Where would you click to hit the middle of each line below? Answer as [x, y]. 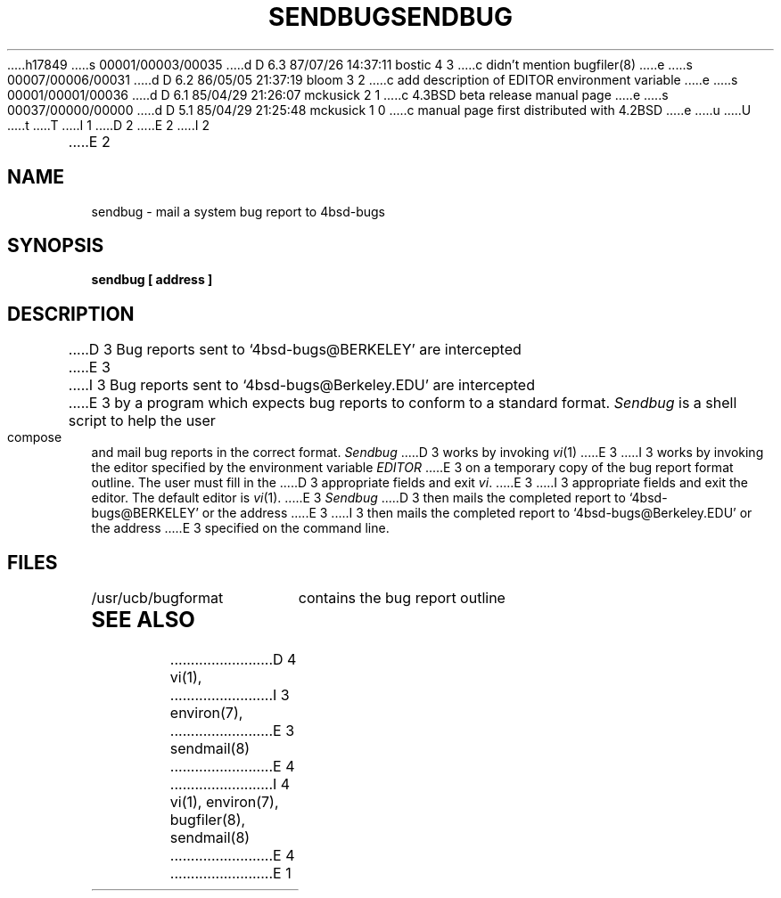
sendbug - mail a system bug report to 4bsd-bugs [238, 211]
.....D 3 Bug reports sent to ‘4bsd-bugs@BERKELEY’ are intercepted [295, 350]
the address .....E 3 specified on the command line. [240, 528]
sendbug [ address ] [152, 280]
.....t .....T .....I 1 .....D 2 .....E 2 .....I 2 [108, 125]
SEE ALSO [143, 620]
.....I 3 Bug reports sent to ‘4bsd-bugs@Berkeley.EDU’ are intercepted [301, 385]
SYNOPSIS [56, 246]
